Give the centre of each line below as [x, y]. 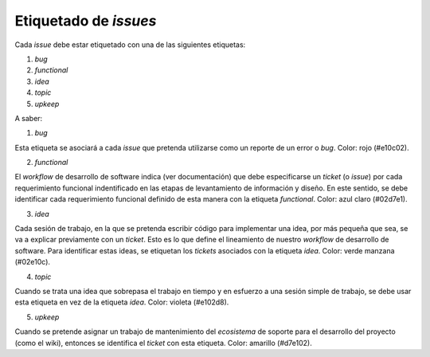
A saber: [29, 118]
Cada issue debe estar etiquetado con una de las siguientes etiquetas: [130, 45]
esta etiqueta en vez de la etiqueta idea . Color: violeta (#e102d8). [122, 302]
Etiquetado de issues [86, 21]
